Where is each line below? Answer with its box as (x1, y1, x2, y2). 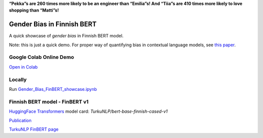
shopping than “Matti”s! (9, 7, 59, 13)
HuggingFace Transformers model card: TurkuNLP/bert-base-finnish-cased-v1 (9, 108, 168, 114)
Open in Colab (9, 64, 38, 70)
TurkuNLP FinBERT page (9, 126, 58, 132)
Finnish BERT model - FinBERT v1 (9, 98, 89, 105)
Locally (9, 76, 27, 83)
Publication (9, 117, 32, 123)
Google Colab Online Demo (9, 54, 74, 61)
